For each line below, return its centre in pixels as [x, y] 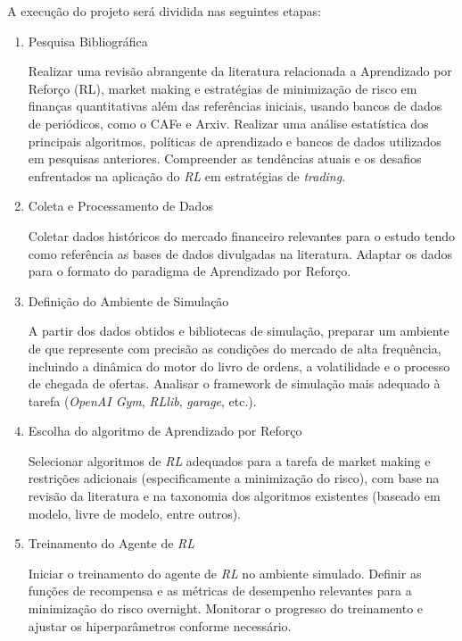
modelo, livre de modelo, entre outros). [134, 513]
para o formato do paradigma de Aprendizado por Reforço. [190, 271]
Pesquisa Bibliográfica [88, 41]
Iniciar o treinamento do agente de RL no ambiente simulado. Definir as [225, 573]
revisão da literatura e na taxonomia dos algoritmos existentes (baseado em [234, 496]
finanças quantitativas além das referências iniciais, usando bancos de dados [235, 106]
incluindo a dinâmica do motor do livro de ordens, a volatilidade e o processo [239, 366]
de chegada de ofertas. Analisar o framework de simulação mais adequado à [234, 383]
